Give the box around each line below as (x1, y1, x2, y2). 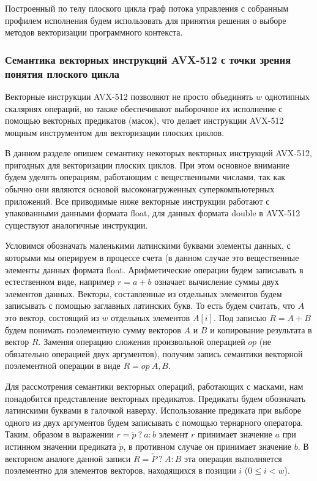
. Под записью (213, 311, 267, 324)
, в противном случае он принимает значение (123, 439, 292, 452)
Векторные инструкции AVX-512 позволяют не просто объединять (5, 89, 253, 102)
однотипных (264, 89, 310, 102)
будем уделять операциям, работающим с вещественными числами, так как (5, 170, 286, 183)
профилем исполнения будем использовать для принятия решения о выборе (5, 13, 286, 26)
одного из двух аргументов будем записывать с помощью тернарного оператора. (5, 415, 304, 428)
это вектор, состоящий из (5, 311, 99, 324)
